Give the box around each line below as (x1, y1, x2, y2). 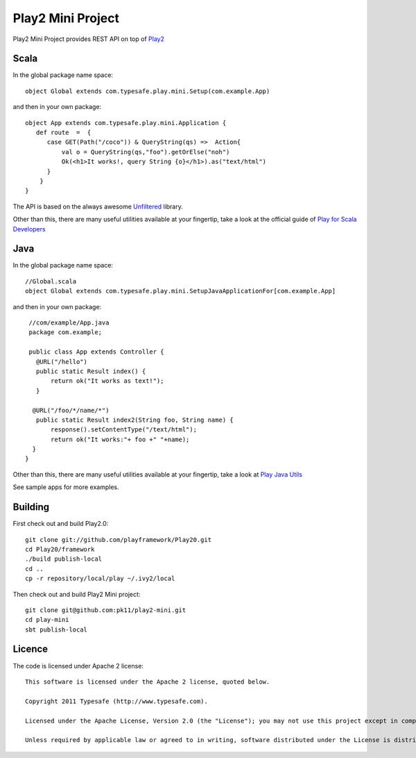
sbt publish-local (25, 625, 88, 634)
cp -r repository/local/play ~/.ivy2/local (25, 575, 175, 583)
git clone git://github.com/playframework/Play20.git (25, 536, 211, 543)
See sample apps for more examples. (12, 483, 119, 491)
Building (12, 501, 50, 513)
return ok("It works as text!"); (51, 377, 164, 385)
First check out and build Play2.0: (12, 520, 109, 528)
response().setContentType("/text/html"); (51, 426, 198, 434)
